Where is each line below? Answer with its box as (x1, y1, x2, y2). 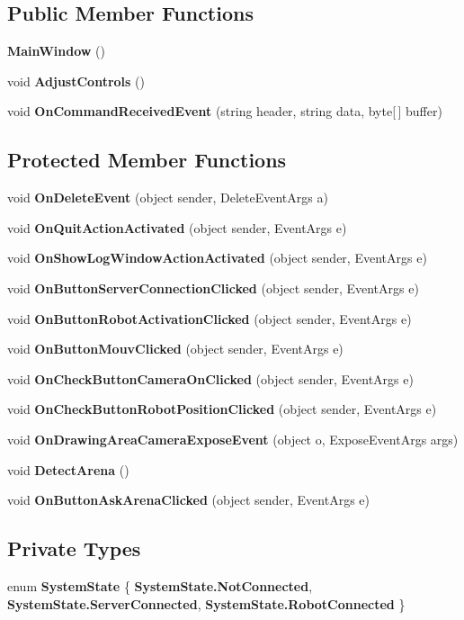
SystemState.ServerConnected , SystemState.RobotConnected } (7, 594, 406, 613)
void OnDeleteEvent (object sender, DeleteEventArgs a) (7, 188, 328, 207)
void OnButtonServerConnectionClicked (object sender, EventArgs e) (7, 278, 419, 297)
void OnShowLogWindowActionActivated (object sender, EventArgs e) (7, 248, 427, 267)
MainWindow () (7, 41, 105, 60)
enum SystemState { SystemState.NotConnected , (7, 576, 313, 595)
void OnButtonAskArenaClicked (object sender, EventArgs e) (7, 490, 370, 509)
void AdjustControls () (7, 71, 145, 90)
